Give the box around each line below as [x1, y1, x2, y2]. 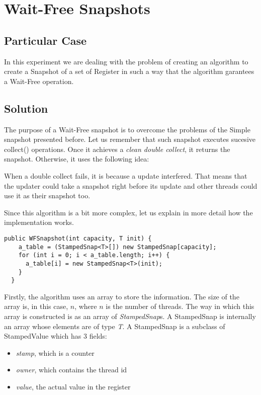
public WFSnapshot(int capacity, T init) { [4, 234, 152, 242]
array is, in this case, [4, 301, 68, 311]
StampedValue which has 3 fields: [4, 331, 107, 341]
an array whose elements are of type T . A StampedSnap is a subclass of [4, 321, 225, 331]
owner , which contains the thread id [16, 364, 127, 375]
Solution [4, 100, 48, 116]
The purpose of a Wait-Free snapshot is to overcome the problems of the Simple [4, 124, 250, 134]
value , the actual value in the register [16, 381, 131, 391]
